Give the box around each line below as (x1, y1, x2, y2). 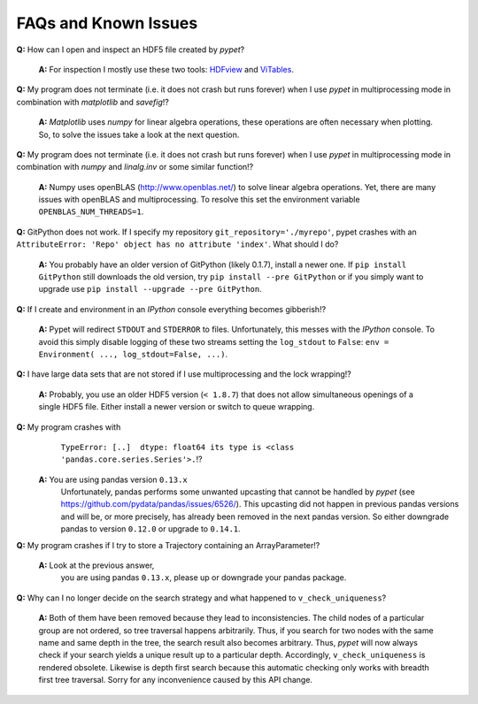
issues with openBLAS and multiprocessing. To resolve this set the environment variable (38, 195, 360, 205)
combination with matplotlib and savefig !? (16, 96, 170, 107)
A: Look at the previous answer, (38, 560, 155, 570)
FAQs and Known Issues (16, 13, 198, 33)
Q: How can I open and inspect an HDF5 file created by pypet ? (16, 44, 245, 55)
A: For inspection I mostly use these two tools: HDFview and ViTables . (38, 64, 294, 74)
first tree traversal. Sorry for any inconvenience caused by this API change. (38, 675, 313, 685)
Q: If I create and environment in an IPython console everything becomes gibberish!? (16, 303, 327, 314)
